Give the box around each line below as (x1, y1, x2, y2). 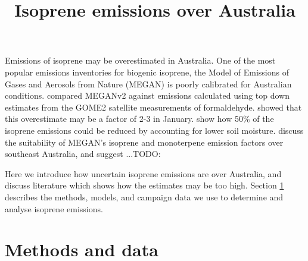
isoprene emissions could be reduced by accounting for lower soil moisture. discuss (5, 124, 304, 136)
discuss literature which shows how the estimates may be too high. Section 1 (5, 179, 284, 191)
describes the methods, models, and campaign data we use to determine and (5, 190, 284, 203)
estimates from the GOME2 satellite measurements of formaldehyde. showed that (5, 100, 302, 113)
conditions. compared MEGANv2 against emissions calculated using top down (5, 89, 290, 102)
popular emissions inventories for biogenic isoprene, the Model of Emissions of (5, 65, 289, 78)
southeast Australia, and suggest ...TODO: (5, 147, 161, 160)
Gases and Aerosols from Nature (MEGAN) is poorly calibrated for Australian (5, 77, 292, 90)
